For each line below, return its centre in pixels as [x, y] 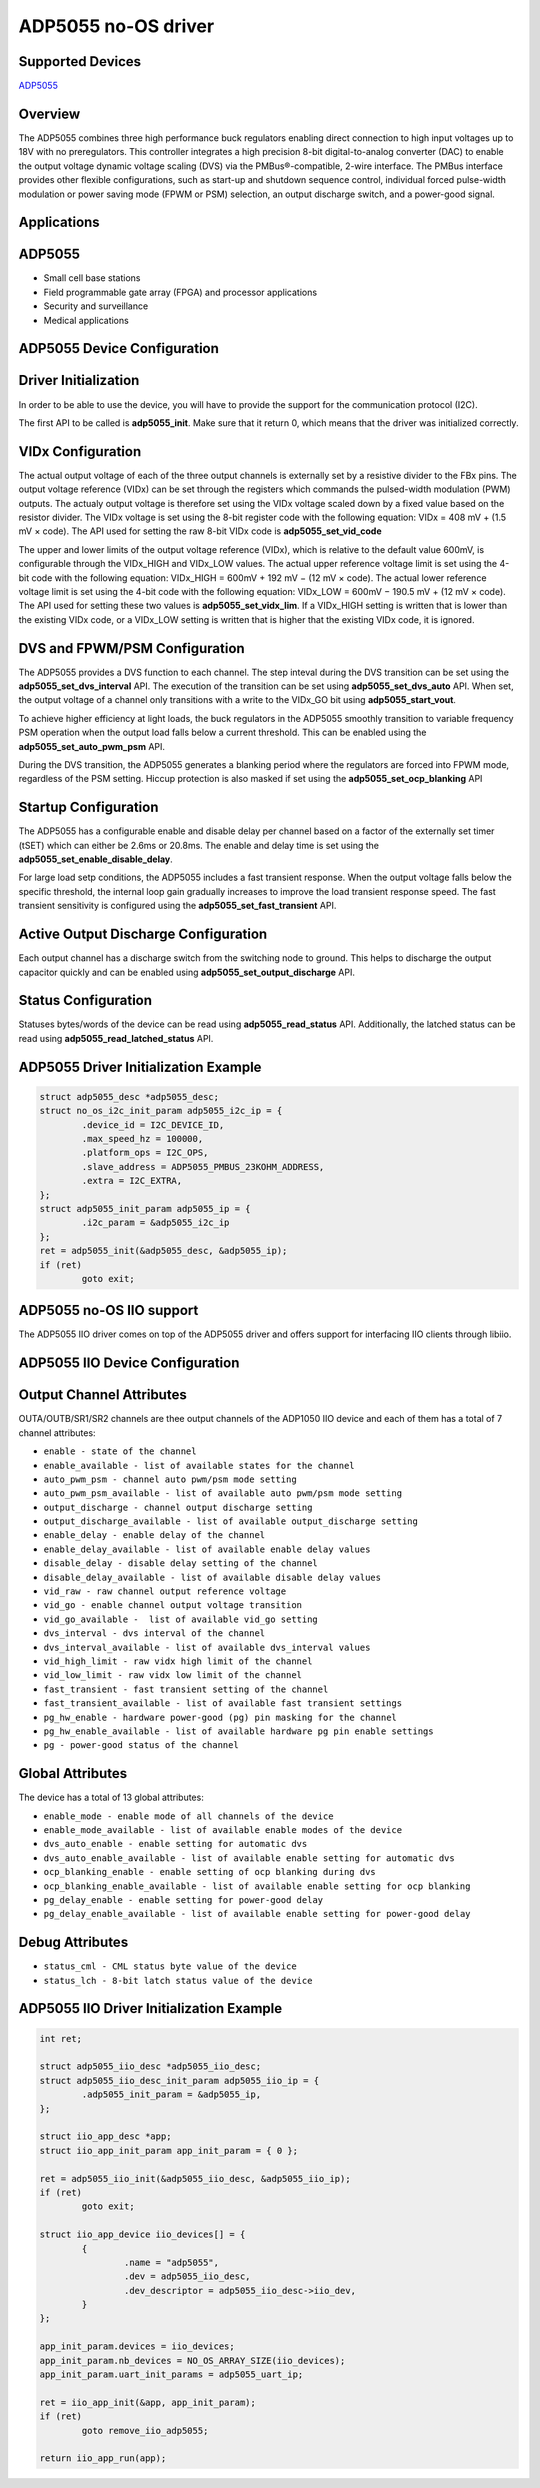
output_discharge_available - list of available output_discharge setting [231, 1521]
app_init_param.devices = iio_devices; [137, 2346]
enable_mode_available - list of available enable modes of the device [223, 1830]
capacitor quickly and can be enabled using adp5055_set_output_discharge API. [186, 972]
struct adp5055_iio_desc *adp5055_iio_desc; [150, 2066]
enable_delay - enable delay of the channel [154, 1535]
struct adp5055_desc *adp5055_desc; [129, 1096]
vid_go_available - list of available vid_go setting [181, 1619]
